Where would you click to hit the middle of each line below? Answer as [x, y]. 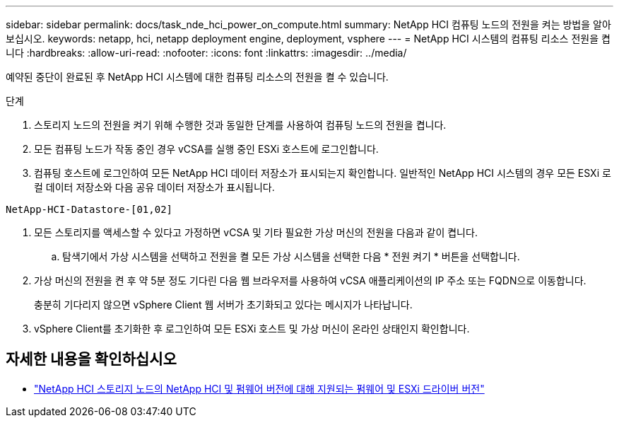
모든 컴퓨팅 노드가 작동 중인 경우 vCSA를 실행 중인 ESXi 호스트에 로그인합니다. [206, 149]
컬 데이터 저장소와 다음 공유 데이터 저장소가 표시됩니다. [154, 187]
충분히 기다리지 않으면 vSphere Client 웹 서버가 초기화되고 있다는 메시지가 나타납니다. [223, 305]
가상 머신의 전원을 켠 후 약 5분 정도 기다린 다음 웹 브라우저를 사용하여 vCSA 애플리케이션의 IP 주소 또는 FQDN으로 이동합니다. [310, 280]
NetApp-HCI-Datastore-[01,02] [89, 209]
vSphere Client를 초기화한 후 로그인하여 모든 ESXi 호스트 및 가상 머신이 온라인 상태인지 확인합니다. [252, 329]
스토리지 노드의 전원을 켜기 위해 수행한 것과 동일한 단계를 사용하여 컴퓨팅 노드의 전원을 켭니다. [240, 125]
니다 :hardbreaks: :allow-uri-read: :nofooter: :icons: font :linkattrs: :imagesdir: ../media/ [206, 53]
